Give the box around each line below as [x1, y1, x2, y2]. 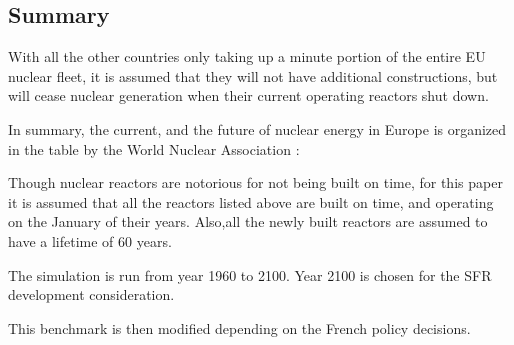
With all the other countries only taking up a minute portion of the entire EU [8, 46, 486, 67]
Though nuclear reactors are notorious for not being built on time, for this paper [8, 172, 503, 193]
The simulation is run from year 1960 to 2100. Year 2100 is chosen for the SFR [8, 264, 492, 285]
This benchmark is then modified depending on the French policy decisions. [8, 317, 471, 338]
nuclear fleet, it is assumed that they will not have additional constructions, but [8, 65, 498, 86]
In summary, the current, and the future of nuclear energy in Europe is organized [8, 118, 507, 139]
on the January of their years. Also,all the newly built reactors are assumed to [8, 211, 488, 232]
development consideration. [8, 284, 175, 305]
